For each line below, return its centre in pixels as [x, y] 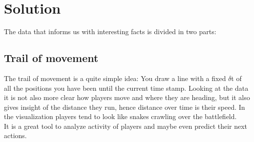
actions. [15, 135]
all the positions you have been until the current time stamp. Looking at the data [126, 88]
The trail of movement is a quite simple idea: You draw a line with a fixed [115, 78]
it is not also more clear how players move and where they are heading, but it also [127, 97]
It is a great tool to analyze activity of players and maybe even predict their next [126, 126]
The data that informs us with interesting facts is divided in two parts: [110, 31]
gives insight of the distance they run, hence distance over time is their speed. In [125, 107]
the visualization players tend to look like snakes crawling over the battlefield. [120, 116]
